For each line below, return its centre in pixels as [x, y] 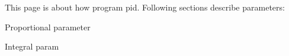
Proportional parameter [48, 27]
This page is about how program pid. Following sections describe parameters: [145, 7]
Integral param [32, 46]
